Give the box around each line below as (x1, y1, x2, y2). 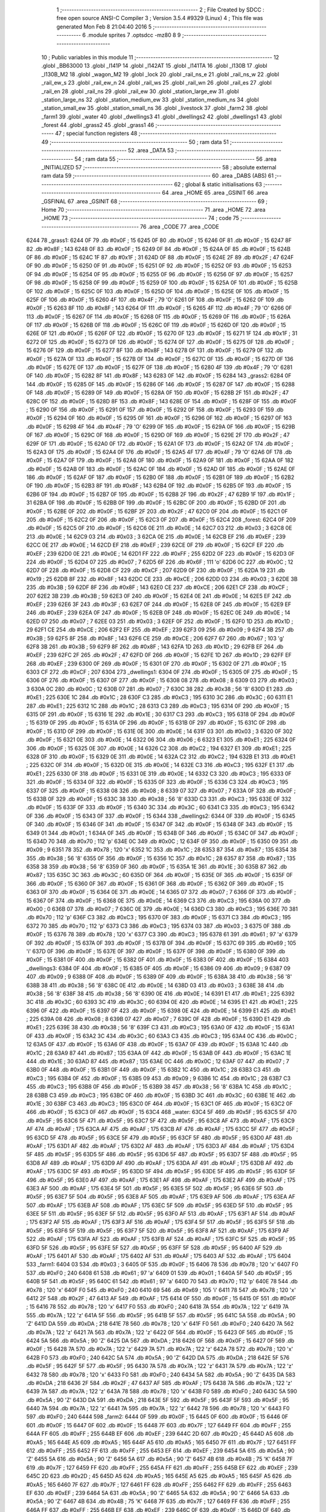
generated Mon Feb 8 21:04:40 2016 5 (56, 23, 152, 30)
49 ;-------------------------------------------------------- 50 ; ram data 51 (41, 138, 229, 145)
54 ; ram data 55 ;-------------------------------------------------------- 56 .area (74, 155, 277, 163)
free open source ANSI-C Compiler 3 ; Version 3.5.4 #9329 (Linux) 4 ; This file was (56, 15, 263, 22)
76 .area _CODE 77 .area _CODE (139, 223, 220, 230)
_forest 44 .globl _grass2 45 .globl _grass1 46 (41, 122, 155, 129)
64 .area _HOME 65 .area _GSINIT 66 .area (162, 189, 268, 197)
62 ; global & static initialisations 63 (174, 180, 263, 187)
